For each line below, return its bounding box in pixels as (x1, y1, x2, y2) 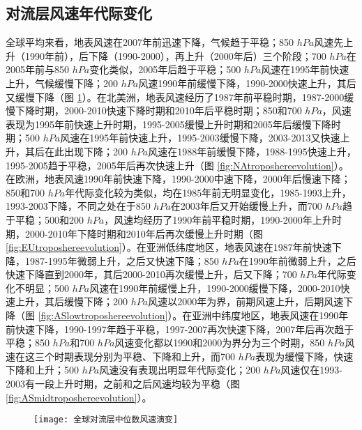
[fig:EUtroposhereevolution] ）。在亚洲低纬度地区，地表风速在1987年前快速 (6, 240, 332, 254)
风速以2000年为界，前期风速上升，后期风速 (148, 294, 344, 309)
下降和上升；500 (6, 362, 79, 377)
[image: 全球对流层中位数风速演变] (33, 415, 179, 425)
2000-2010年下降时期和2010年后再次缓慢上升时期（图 (24, 226, 263, 240)
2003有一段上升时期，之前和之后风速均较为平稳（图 (6, 376, 240, 391)
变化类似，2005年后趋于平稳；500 (89, 62, 241, 77)
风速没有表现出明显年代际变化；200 (99, 362, 261, 377)
